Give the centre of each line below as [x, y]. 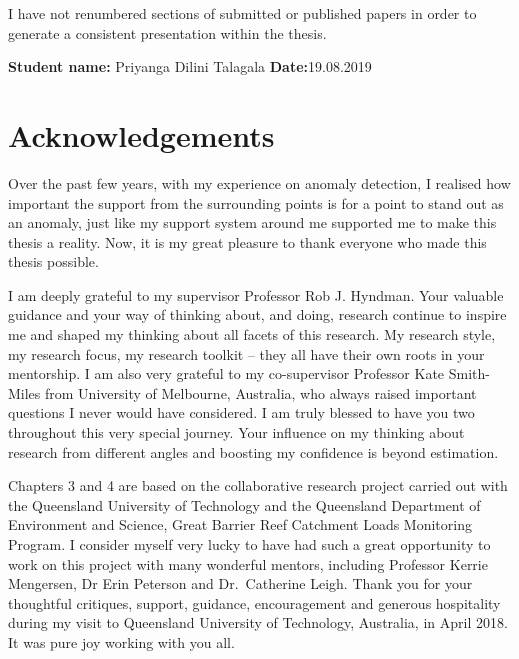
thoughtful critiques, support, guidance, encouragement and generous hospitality [254, 602]
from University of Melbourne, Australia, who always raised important [261, 392]
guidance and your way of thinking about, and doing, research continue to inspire [257, 314]
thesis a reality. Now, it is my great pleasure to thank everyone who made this [247, 241]
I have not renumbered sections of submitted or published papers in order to [242, 13]
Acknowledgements [141, 134]
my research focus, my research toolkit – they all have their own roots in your [246, 353]
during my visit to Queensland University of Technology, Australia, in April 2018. [258, 622]
